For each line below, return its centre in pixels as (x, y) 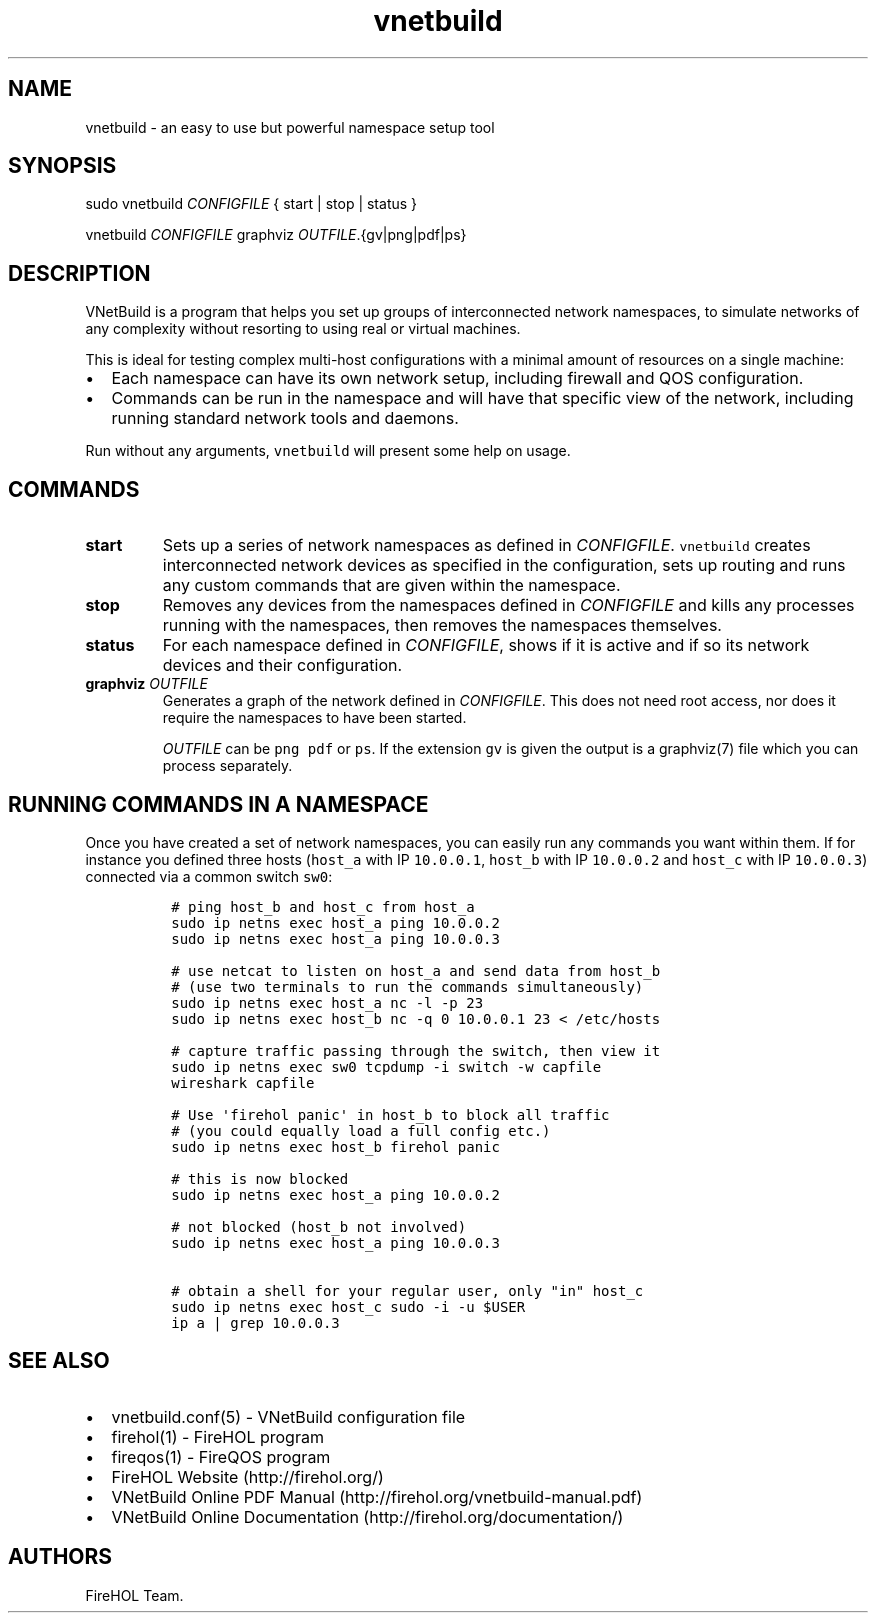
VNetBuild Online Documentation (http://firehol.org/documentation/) (367, 1516)
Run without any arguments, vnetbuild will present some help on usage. (328, 451)
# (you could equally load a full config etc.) (361, 1130)
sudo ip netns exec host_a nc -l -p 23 (327, 1002)
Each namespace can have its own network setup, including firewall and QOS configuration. (457, 378)
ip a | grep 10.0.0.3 (255, 1322)
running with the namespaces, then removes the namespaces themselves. (442, 625)
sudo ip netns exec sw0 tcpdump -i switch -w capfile (386, 1066)
